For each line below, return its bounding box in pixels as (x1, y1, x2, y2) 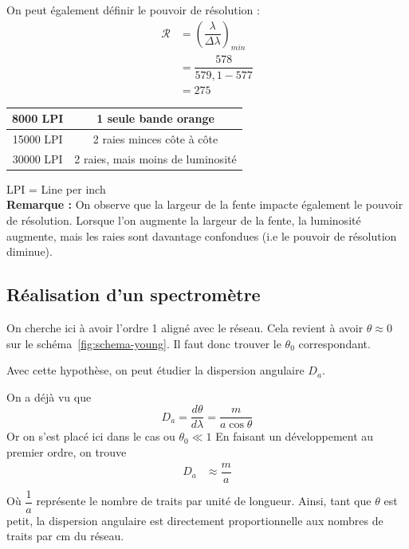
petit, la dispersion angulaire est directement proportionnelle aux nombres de (6, 512, 383, 528)
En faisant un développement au (215, 428, 374, 445)
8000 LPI (12, 110, 64, 127)
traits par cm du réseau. (6, 527, 124, 544)
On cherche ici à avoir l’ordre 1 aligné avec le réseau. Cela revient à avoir (6, 320, 364, 335)
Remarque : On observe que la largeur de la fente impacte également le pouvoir (6, 196, 403, 213)
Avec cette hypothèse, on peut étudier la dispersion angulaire (6, 362, 305, 378)
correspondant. (298, 335, 371, 351)
